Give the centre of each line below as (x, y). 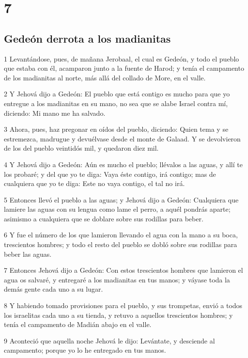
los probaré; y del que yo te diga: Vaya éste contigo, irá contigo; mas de (110, 174)
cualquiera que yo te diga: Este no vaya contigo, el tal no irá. (94, 183)
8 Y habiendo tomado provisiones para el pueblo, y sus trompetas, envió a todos (123, 305)
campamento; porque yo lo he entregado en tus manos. (85, 350)
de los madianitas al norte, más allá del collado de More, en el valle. (105, 77)
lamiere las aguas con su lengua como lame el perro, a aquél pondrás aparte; (117, 209)
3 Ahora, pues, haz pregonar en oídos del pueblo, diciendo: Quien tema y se (116, 129)
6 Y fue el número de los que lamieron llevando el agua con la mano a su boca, (121, 235)
